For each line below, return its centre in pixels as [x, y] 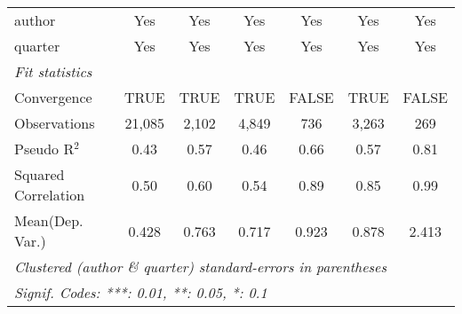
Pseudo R [44, 149]
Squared [40, 174]
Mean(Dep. [49, 220]
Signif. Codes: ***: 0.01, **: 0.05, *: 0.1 [141, 292]
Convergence [53, 97]
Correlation [50, 195]
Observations [55, 123]
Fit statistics [53, 71]
